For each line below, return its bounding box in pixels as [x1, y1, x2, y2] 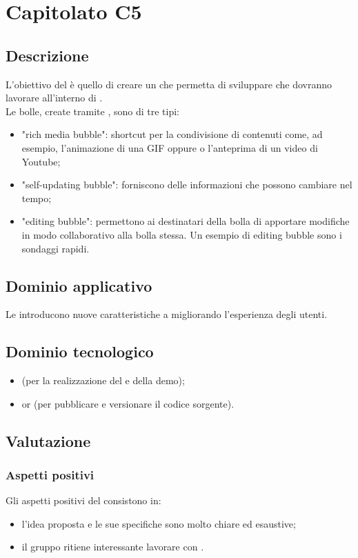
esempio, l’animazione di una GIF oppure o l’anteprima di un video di [21, 140, 318, 155]
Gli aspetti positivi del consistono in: [6, 493, 161, 508]
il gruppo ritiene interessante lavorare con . [21, 539, 204, 554]
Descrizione [6, 44, 89, 66]
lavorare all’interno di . [6, 90, 103, 105]
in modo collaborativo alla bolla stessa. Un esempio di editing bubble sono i [21, 227, 342, 241]
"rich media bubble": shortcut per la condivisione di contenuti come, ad [21, 127, 323, 141]
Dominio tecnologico [6, 341, 154, 362]
